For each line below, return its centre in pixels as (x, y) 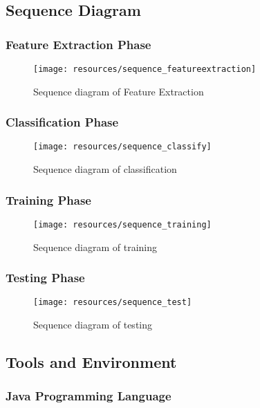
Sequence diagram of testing (93, 325)
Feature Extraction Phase (78, 44)
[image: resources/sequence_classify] (122, 147)
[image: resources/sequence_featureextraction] (145, 69)
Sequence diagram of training (95, 247)
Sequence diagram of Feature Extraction (119, 91)
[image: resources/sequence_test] (113, 303)
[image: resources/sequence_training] (122, 224)
